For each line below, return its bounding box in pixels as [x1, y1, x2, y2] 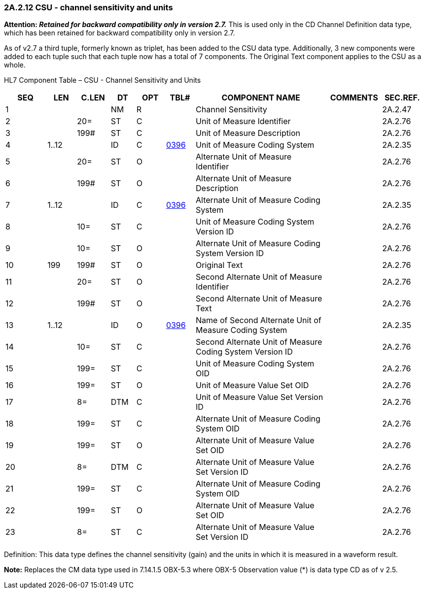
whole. [4, 61, 26, 69]
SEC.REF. [384, 93, 420, 103]
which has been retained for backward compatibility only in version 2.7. [4, 29, 235, 37]
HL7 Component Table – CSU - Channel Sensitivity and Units [4, 76, 201, 85]
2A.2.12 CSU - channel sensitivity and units [4, 2, 173, 12]
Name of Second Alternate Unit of [196, 315, 321, 326]
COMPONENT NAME [221, 93, 300, 103]
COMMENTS [330, 93, 378, 103]
